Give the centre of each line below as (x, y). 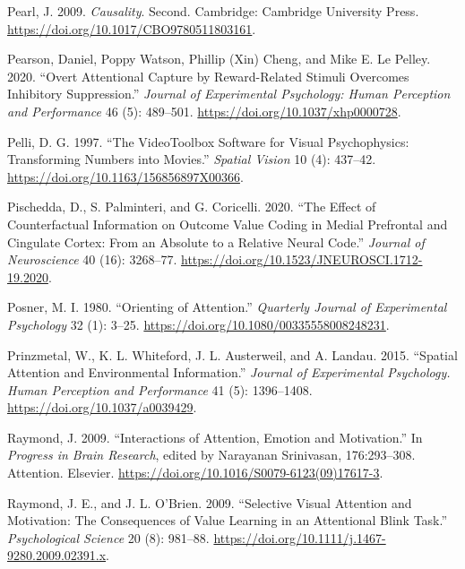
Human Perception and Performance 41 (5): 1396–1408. (160, 389)
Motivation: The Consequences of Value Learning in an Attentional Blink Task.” (228, 520)
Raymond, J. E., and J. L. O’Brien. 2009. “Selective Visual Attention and (210, 502)
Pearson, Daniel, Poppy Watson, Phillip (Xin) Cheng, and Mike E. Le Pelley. (219, 59)
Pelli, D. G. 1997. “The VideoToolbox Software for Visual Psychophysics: (208, 141)
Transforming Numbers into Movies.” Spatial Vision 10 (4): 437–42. (192, 159)
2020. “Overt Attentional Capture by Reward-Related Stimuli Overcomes (208, 76)
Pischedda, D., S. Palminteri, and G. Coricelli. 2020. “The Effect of (192, 207)
